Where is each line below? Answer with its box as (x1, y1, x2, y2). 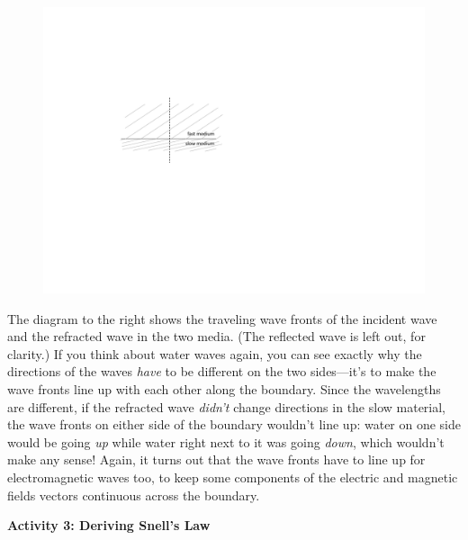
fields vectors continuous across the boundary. (7, 485, 260, 504)
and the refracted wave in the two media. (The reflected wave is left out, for (7, 327, 426, 346)
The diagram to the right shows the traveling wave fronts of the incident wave (7, 309, 437, 328)
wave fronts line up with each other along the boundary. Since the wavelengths (7, 379, 441, 398)
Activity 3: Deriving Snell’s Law (7, 516, 211, 535)
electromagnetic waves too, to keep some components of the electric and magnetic (7, 467, 458, 486)
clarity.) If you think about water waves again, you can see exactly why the (7, 344, 422, 363)
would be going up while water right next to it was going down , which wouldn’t (7, 432, 445, 451)
